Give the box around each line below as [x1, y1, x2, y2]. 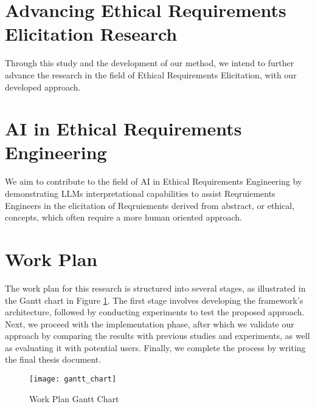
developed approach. [5, 80, 81, 93]
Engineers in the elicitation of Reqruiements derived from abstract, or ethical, [5, 199, 295, 211]
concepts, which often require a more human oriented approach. [5, 211, 242, 224]
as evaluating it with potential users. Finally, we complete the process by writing [5, 341, 306, 354]
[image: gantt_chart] [29, 375, 117, 384]
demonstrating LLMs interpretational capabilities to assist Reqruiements [5, 187, 275, 199]
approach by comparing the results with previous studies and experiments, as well [5, 329, 310, 342]
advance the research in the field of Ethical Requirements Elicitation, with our [5, 68, 297, 81]
